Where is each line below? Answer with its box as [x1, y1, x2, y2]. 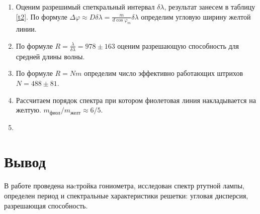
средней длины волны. [16, 51, 85, 61]
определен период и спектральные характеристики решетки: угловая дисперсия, [4, 190, 248, 200]
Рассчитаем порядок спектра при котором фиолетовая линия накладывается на [16, 94, 256, 105]
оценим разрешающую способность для [117, 40, 239, 51]
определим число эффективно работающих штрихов [84, 68, 243, 78]
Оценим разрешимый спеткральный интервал [16, 2, 155, 12]
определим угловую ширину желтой [141, 11, 251, 22]
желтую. [16, 104, 41, 115]
